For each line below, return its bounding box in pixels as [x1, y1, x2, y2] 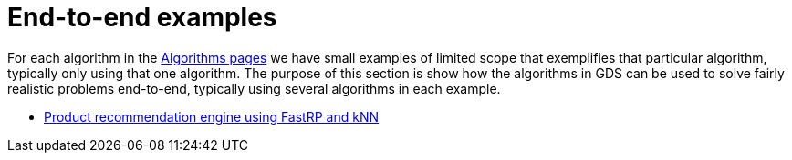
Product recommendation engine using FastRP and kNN [44, 108, 380, 125]
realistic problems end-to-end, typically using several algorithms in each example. [7, 80, 501, 96]
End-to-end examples [7, 2, 277, 33]
